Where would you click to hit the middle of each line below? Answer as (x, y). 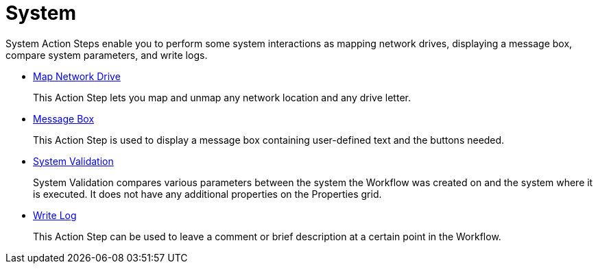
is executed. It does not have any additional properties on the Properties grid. (207, 194)
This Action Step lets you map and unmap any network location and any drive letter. (222, 97)
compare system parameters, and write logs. (107, 55)
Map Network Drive (77, 76)
